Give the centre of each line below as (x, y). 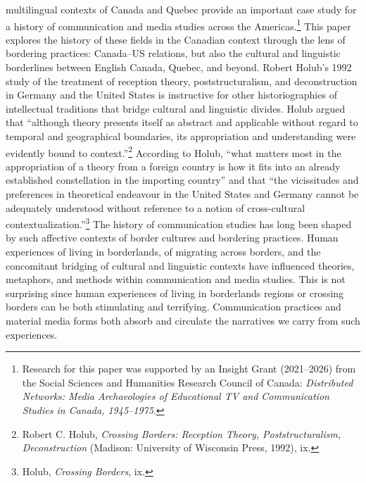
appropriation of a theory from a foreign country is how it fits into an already (173, 166)
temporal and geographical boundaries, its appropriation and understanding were (181, 136)
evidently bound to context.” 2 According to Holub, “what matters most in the (173, 151)
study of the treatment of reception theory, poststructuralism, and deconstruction (182, 81)
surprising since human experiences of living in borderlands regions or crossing (175, 293)
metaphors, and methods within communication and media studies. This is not (176, 279)
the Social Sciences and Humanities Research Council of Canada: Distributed (188, 382)
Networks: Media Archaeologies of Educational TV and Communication (176, 396)
